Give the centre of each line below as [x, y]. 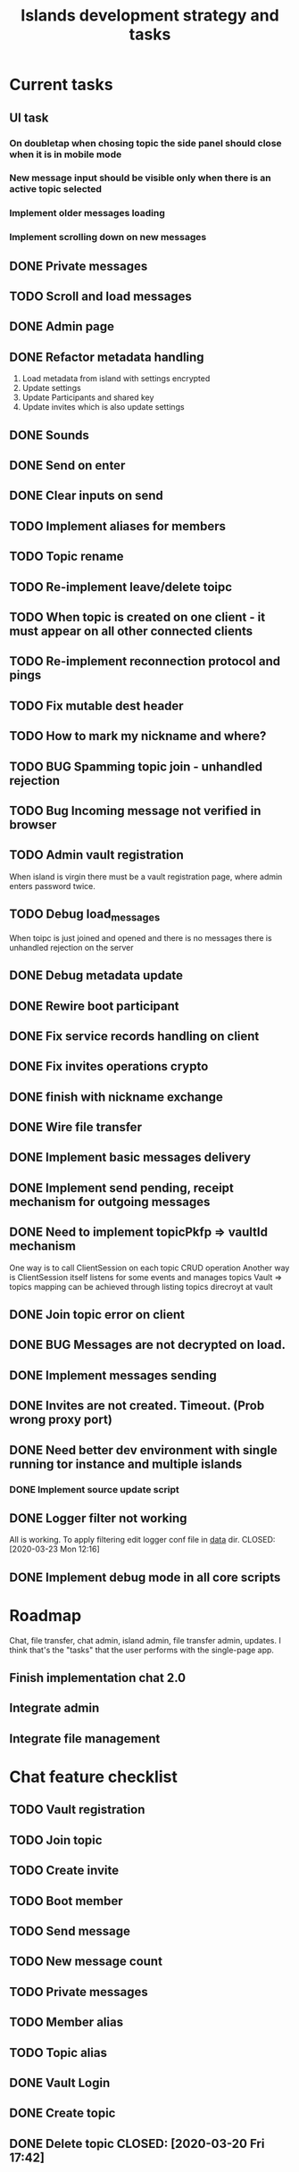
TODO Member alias [66, 2022]
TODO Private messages [79, 1992]
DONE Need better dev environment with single [144, 1450]
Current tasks [61, 85]
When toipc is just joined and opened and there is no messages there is [141, 937]
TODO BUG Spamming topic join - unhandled [136, 766]
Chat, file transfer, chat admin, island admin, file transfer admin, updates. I [145, 1640]
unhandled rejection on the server [71, 947]
